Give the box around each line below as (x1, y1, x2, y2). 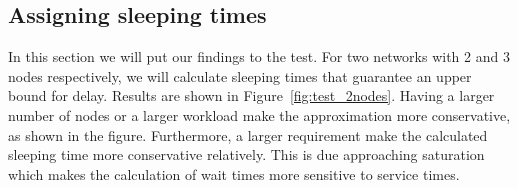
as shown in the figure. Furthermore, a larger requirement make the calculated (8, 124, 488, 145)
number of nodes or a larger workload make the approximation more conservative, (8, 104, 511, 125)
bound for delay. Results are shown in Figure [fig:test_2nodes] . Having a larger (8, 85, 495, 106)
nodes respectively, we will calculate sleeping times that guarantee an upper (8, 65, 472, 86)
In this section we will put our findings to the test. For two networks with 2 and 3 (8, 46, 510, 67)
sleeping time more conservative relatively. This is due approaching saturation (8, 144, 485, 165)
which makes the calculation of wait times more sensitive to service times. (8, 163, 460, 184)
